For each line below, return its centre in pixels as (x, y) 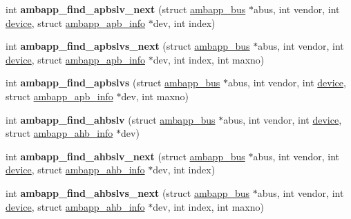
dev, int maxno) (155, 96)
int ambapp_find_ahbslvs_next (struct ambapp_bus (128, 192)
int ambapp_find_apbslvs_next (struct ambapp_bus (128, 46)
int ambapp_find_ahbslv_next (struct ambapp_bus (125, 156)
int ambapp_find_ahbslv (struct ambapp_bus (111, 119)
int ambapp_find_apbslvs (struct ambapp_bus (113, 83)
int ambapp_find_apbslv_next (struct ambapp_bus (126, 9)
